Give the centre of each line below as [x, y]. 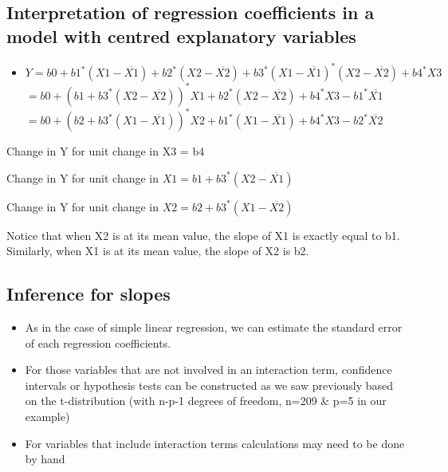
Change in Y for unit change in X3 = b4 [106, 151]
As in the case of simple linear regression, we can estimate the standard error [214, 327]
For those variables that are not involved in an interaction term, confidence [208, 370]
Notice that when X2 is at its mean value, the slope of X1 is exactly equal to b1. [203, 235]
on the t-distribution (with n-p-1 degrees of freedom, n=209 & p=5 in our [206, 401]
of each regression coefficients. [98, 342]
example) [47, 417]
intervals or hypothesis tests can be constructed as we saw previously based [209, 385]
